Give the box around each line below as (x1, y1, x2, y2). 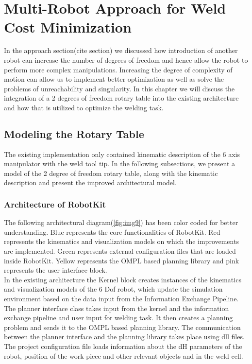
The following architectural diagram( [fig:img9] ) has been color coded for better (4, 217, 238, 227)
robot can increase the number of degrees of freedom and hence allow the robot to (4, 54, 248, 65)
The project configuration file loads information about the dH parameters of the (4, 341, 242, 351)
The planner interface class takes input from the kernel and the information (4, 303, 229, 313)
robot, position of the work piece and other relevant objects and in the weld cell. (4, 350, 243, 361)
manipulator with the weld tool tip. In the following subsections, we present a (4, 158, 235, 169)
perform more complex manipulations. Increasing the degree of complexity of (4, 64, 233, 74)
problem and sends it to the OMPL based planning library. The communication (4, 322, 241, 332)
